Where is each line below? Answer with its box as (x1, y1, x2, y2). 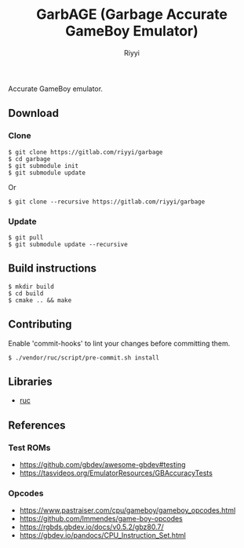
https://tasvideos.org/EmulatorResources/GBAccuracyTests (19, 469, 213, 478)
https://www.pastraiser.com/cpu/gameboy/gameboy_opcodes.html (19, 506, 236, 515)
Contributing (8, 318, 72, 331)
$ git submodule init (8, 162, 79, 170)
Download (8, 107, 59, 120)
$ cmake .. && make (8, 296, 72, 304)
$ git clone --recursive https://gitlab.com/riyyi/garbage (8, 198, 206, 206)
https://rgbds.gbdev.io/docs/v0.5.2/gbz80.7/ (19, 522, 164, 532)
